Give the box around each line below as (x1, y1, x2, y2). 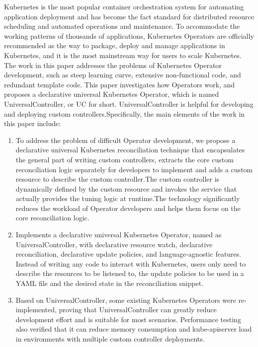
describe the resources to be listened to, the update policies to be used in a (15, 268, 244, 278)
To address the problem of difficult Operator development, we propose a (15, 135, 236, 145)
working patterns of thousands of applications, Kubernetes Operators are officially (4, 30, 254, 41)
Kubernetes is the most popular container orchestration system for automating (4, 1, 244, 11)
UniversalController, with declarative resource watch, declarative (15, 239, 213, 249)
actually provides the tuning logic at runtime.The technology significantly (15, 193, 240, 204)
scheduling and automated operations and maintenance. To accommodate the (4, 21, 240, 31)
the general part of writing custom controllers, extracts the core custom (15, 154, 234, 164)
